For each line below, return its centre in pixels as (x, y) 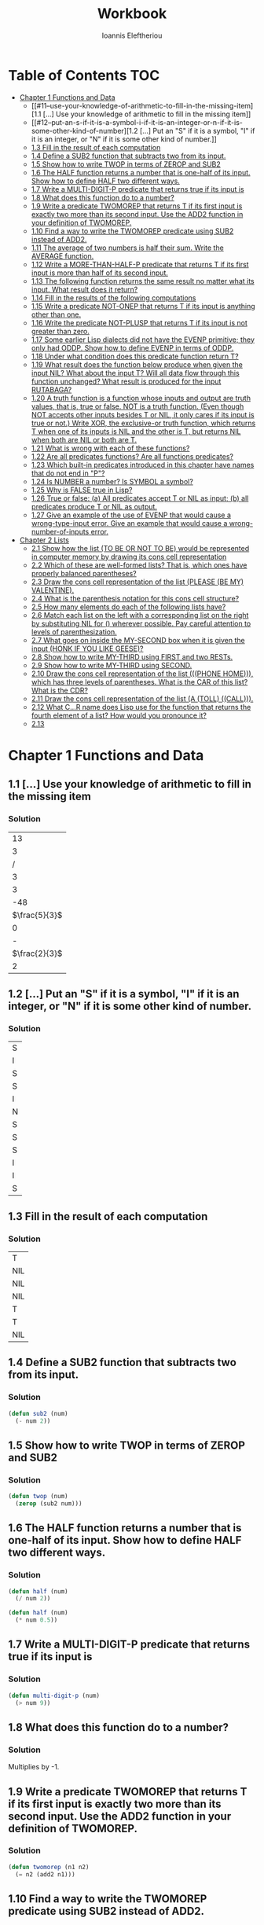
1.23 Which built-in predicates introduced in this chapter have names (143, 465)
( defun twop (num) (38, 1497)
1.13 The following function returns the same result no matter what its (143, 281)
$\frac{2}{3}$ (37, 953)
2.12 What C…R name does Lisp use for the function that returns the (141, 707)
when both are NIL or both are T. (84, 439)
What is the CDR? (60, 690)
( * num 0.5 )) (37, 1620)
